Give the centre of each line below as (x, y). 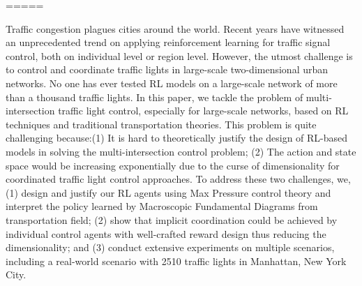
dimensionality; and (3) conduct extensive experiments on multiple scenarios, (170, 247)
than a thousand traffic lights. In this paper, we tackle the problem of (154, 97)
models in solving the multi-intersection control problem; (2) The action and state (181, 151)
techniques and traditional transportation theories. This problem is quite (161, 124)
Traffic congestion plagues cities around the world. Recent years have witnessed (175, 28)
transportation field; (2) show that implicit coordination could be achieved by (172, 219)
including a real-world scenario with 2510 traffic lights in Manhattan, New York (176, 261)
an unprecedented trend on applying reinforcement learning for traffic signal (168, 42)
